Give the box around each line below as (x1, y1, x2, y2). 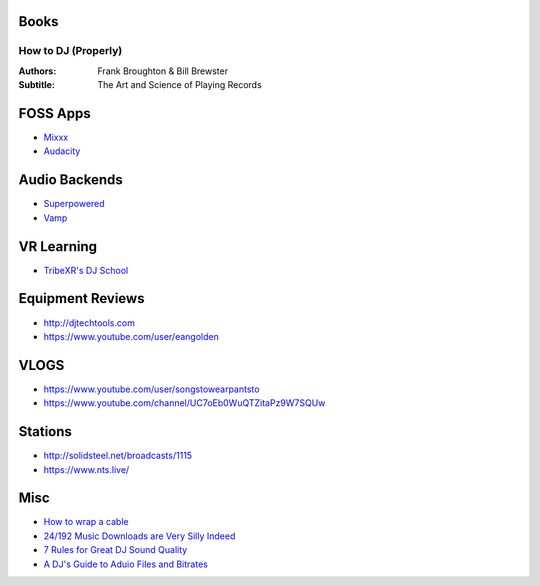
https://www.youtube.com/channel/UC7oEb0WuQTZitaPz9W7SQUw (43, 397, 326, 409)
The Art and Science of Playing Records (97, 79, 262, 91)
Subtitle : (18, 79, 55, 91)
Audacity (43, 145, 81, 157)
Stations (18, 423, 72, 440)
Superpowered (43, 198, 105, 210)
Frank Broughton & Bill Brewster (97, 65, 229, 77)
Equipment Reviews (18, 290, 145, 307)
